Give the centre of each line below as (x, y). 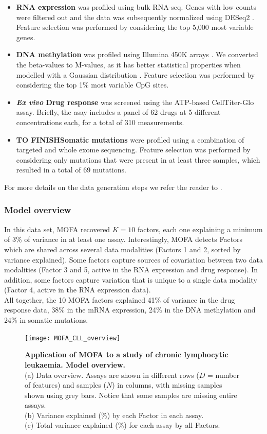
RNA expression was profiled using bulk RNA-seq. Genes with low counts (136, 7)
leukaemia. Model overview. (75, 364)
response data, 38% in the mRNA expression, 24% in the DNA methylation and (130, 310)
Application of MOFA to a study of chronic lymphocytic (127, 354)
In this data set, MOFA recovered (57, 229)
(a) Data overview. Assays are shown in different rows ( (112, 375)
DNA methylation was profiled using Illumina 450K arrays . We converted (137, 54)
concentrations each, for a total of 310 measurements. (100, 122)
